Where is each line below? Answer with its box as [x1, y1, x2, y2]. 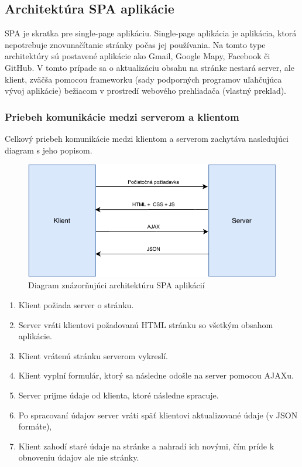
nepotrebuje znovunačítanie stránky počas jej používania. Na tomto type [5, 38, 266, 50]
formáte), [18, 420, 52, 432]
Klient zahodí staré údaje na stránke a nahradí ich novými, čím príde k [18, 439, 274, 452]
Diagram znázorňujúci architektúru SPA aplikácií [28, 279, 205, 291]
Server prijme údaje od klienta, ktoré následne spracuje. [18, 388, 219, 401]
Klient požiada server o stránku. [18, 299, 134, 311]
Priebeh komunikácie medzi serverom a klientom [5, 109, 239, 124]
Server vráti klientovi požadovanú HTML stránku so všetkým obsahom [18, 318, 273, 330]
